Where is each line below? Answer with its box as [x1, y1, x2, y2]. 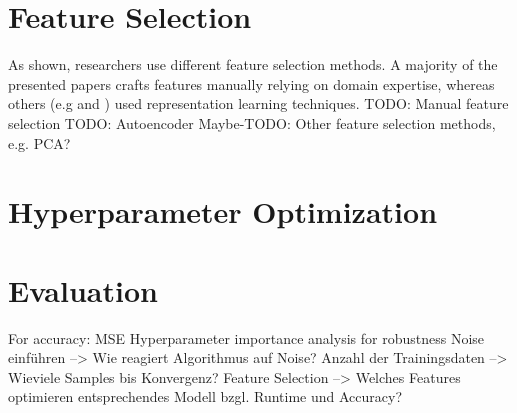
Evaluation [8, 269, 158, 310]
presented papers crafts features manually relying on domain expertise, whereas [8, 73, 495, 94]
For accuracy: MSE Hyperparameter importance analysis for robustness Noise [8, 327, 485, 348]
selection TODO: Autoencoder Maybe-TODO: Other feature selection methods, [8, 112, 496, 133]
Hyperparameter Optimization [8, 191, 438, 232]
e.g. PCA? [8, 132, 71, 153]
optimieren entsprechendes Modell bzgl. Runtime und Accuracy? [8, 386, 403, 407]
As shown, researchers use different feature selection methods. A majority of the [8, 54, 498, 75]
